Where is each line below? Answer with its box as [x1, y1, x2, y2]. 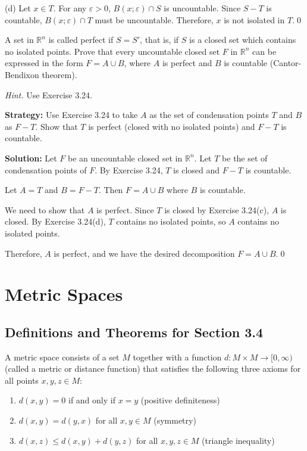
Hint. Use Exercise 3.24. [5, 88, 92, 101]
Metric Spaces [5, 282, 123, 306]
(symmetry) [153, 414, 196, 427]
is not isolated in [224, 13, 285, 26]
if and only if [68, 394, 115, 406]
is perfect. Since [96, 203, 154, 216]
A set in [5, 33, 34, 46]
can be [252, 45, 277, 57]
